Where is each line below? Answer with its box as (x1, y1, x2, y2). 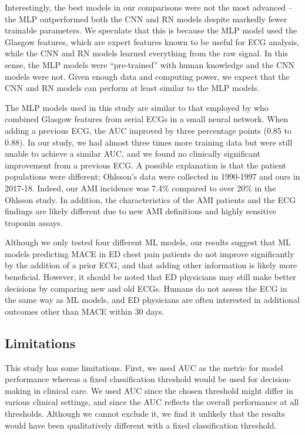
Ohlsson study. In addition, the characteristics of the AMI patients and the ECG (5, 193, 296, 205)
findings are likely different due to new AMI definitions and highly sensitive (5, 205, 277, 217)
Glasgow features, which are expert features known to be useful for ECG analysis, (5, 35, 300, 48)
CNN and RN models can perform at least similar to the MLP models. (5, 82, 260, 94)
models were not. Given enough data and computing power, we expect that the (5, 70, 290, 82)
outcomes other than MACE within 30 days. (5, 305, 165, 317)
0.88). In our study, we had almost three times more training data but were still (5, 136, 293, 148)
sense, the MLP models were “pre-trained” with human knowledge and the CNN (5, 58, 295, 70)
